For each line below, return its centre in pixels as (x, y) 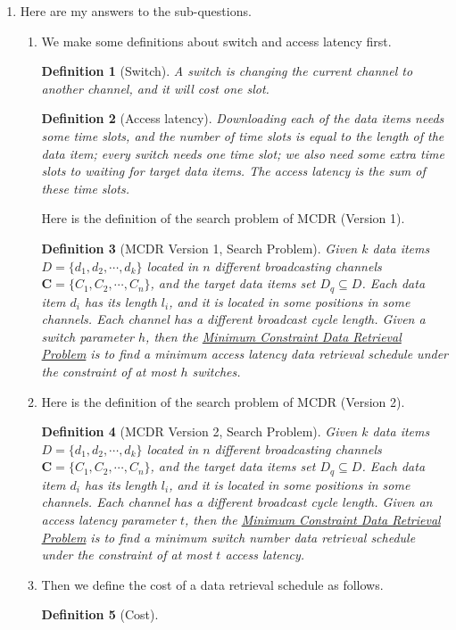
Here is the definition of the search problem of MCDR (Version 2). (223, 401)
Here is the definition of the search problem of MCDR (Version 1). (223, 218)
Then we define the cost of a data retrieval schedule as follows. (212, 584)
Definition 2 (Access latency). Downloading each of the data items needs (243, 118)
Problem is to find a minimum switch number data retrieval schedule (228, 537)
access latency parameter (108, 519)
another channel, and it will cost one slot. (155, 88)
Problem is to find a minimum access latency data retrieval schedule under (245, 354)
